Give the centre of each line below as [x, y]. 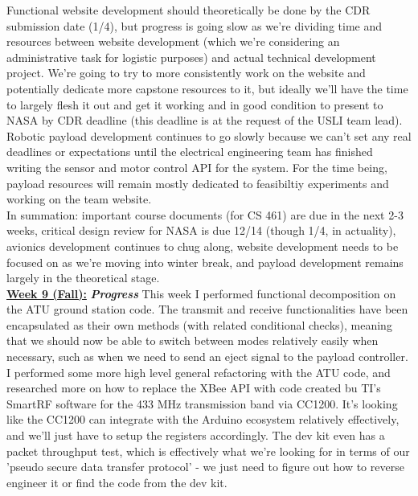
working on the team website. [79, 199]
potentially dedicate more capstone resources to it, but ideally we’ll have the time [207, 88]
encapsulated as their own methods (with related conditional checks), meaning [199, 324]
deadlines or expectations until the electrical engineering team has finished [190, 152]
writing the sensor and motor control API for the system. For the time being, [197, 167]
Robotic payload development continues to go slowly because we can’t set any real [209, 135]
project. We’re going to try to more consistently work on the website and [186, 73]
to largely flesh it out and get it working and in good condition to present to [195, 104]
